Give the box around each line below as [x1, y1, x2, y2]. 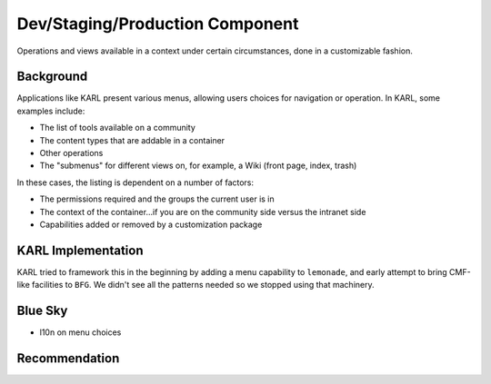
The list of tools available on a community [39, 123, 195, 133]
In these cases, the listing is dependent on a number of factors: [16, 177, 255, 188]
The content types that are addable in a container [39, 134, 225, 145]
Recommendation [16, 350, 120, 366]
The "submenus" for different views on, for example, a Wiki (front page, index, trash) [39, 160, 357, 172]
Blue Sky [16, 303, 68, 319]
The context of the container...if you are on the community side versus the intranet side [39, 206, 366, 217]
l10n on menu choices [39, 327, 122, 338]
